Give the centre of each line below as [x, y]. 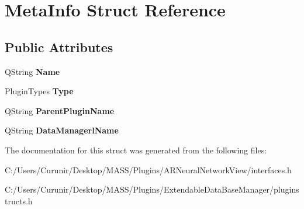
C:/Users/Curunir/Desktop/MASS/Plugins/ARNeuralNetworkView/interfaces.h [148, 169]
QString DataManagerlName [62, 130]
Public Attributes [59, 47]
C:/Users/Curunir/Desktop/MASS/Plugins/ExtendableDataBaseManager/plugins [152, 189]
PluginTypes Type [39, 91]
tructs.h [19, 201]
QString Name [32, 71]
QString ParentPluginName [60, 110]
